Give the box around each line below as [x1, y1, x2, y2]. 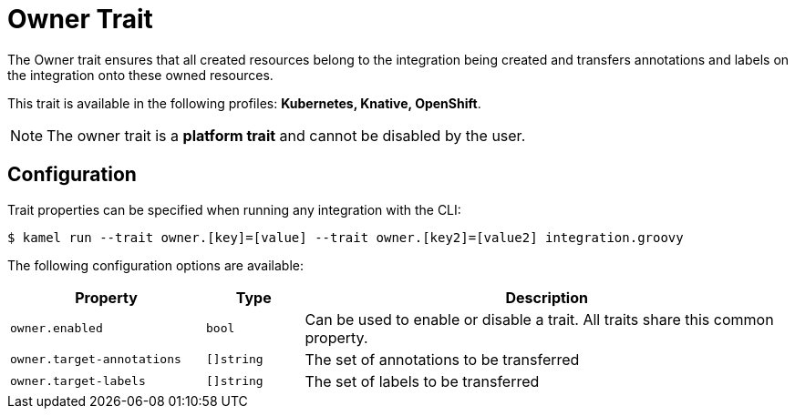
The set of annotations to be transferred [305, 350, 580, 369]
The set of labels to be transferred [305, 371, 540, 391]
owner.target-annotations [10, 352, 181, 367]
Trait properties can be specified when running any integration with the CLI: [7, 201, 461, 218]
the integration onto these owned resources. [7, 66, 274, 83]
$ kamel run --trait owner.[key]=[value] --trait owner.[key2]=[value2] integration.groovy [7, 229, 684, 245]
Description [505, 288, 588, 307]
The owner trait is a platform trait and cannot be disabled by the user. [46, 126, 526, 145]
